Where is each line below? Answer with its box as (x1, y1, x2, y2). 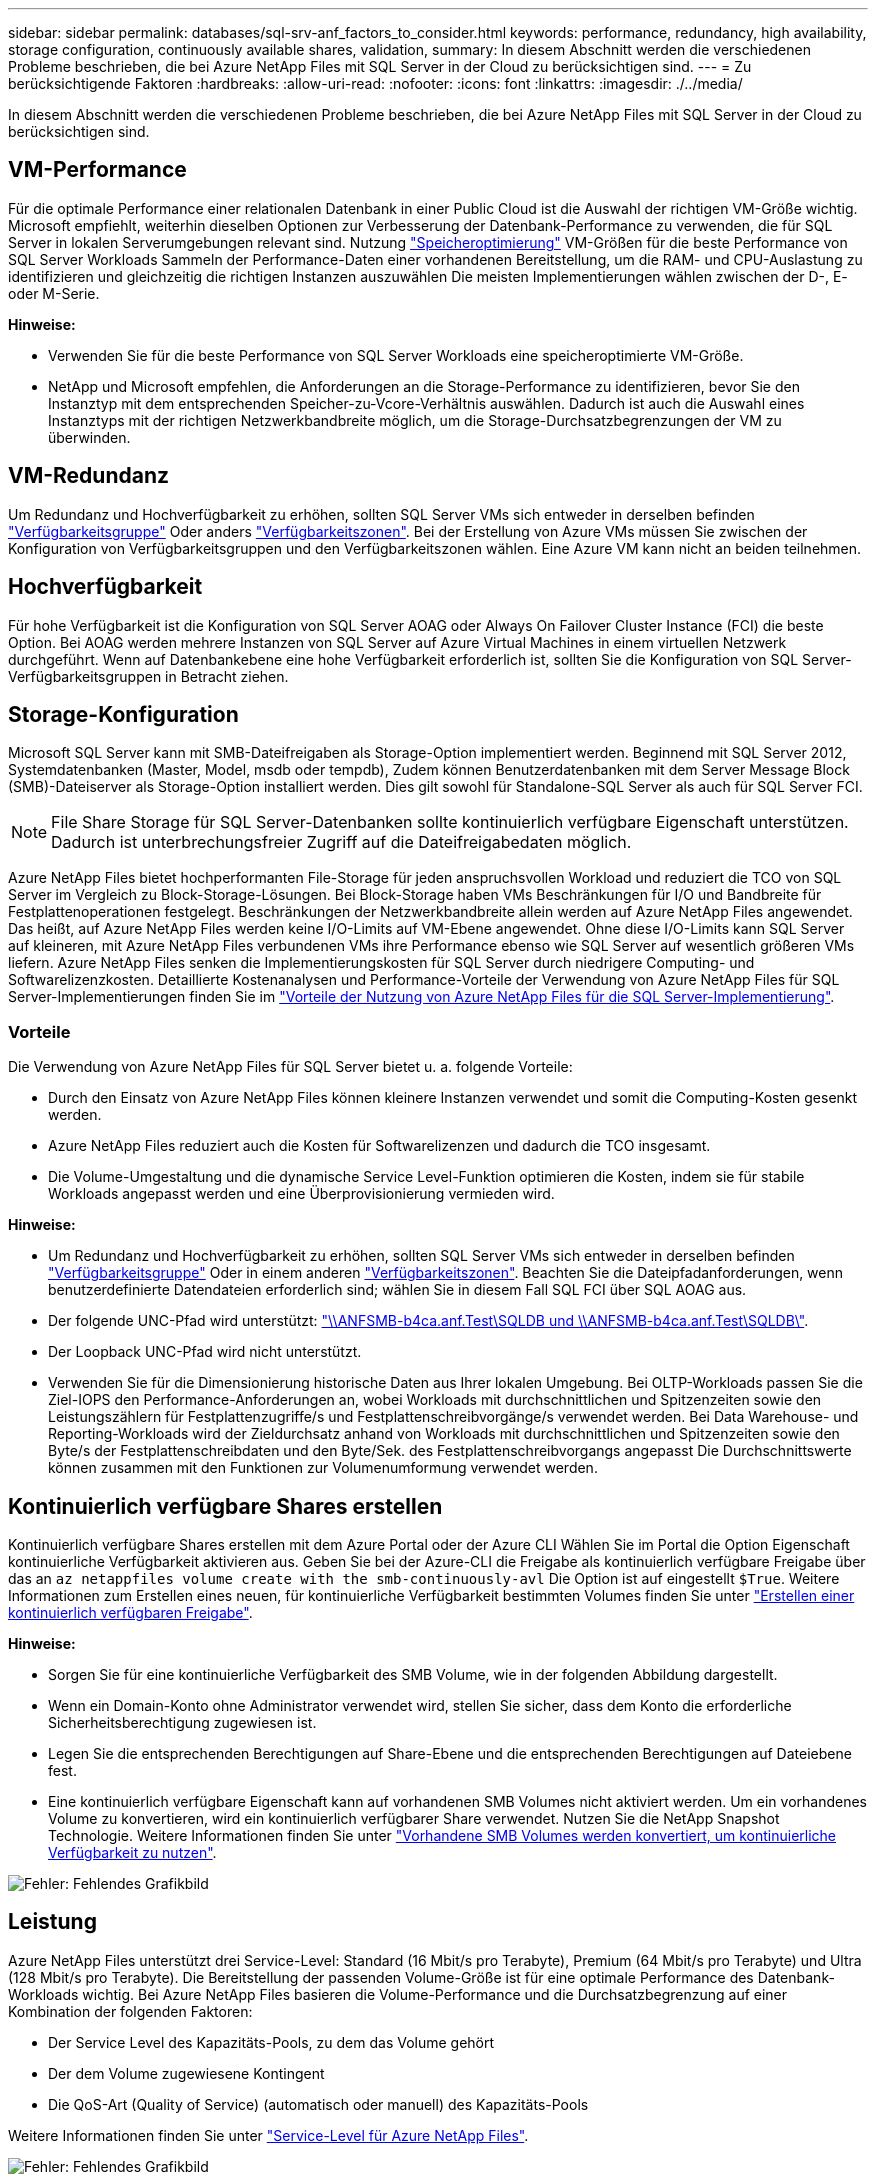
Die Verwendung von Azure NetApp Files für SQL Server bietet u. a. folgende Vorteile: (8, 1058, 573, 1076)
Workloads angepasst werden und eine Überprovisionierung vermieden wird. (48, 1185, 555, 1203)
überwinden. (48, 428, 131, 446)
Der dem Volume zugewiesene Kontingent (48, 2064, 325, 2082)
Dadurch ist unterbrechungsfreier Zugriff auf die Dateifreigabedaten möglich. (51, 832, 632, 853)
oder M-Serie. (8, 284, 100, 302)
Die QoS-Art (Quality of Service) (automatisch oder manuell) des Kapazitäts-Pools (48, 2095, 589, 2113)
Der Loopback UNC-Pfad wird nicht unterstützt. (48, 1343, 362, 1361)
